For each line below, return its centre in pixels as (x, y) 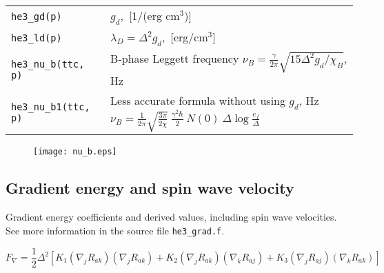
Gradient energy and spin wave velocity (150, 188)
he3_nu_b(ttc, (48, 64)
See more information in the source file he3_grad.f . (115, 230)
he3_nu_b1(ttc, (51, 107)
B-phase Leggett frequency (175, 59)
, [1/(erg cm (150, 16)
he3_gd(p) (37, 16)
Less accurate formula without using (198, 100)
